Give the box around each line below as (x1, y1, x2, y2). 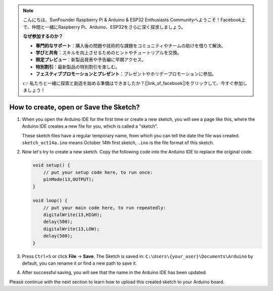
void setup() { (32, 162, 70, 168)
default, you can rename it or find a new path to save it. (22, 260, 138, 266)
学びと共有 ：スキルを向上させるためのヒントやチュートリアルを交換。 (35, 50, 182, 56)
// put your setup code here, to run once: (43, 169, 153, 175)
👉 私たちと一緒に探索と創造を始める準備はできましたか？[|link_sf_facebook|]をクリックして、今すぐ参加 (23, 80, 243, 86)
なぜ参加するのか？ (23, 33, 63, 39)
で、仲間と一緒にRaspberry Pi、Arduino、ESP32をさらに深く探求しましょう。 (23, 24, 186, 30)
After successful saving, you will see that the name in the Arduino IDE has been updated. (22, 269, 207, 275)
